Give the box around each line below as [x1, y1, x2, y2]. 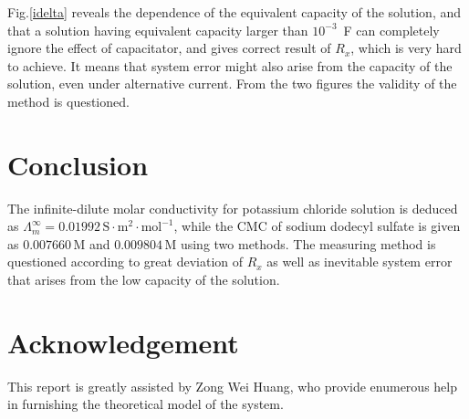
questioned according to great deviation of [7, 252, 244, 271]
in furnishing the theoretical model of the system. [7, 394, 284, 414]
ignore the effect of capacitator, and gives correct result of [7, 38, 331, 58]
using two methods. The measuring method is [180, 234, 436, 253]
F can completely [343, 20, 440, 39]
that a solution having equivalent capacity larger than [7, 20, 308, 39]
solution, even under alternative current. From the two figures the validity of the [7, 74, 457, 93]
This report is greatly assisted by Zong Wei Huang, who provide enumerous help [7, 376, 457, 395]
